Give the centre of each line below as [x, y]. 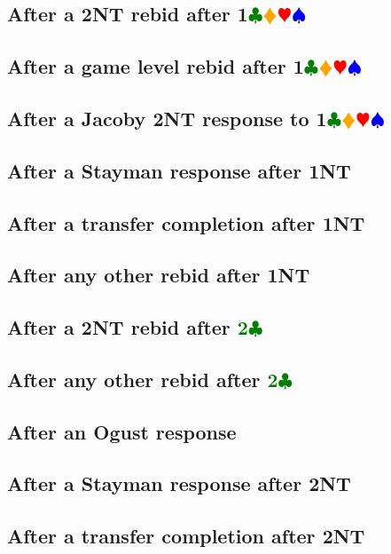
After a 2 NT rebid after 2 [128, 327]
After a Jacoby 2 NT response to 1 [167, 118]
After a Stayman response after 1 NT [179, 170]
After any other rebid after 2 [143, 379]
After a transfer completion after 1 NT [186, 222]
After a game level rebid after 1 [156, 66]
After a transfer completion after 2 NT [186, 536]
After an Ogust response [122, 431]
